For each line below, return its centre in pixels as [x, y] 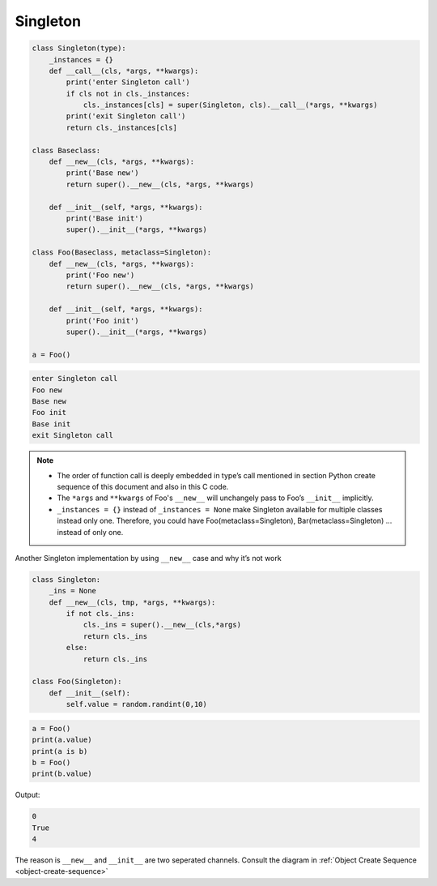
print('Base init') [104, 218]
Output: [28, 795]
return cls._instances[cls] [122, 127]
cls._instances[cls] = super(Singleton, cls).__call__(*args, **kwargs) [230, 105]
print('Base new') [102, 173]
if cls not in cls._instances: [128, 94]
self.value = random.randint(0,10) [137, 704]
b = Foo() [51, 762]
